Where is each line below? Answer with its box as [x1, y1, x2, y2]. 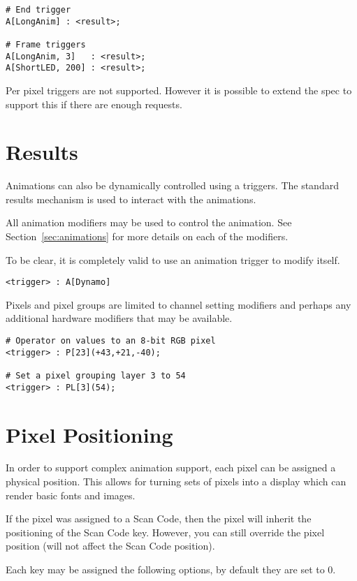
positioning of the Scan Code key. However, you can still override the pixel [6, 524, 325, 539]
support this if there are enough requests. [6, 96, 182, 111]
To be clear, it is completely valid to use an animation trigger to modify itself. [6, 252, 340, 267]
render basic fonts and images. [6, 487, 136, 502]
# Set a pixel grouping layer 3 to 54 [6, 371, 186, 381]
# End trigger [6, 5, 71, 15]
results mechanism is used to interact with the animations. [6, 191, 256, 206]
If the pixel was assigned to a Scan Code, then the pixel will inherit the [6, 511, 312, 526]
